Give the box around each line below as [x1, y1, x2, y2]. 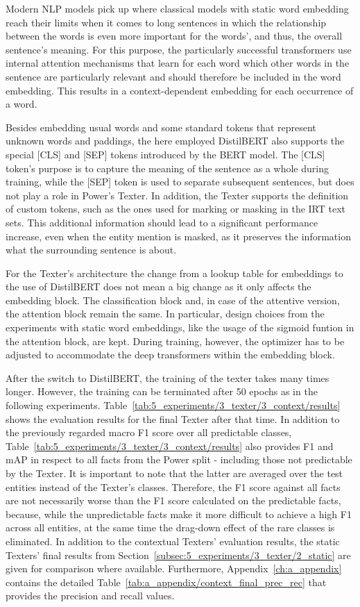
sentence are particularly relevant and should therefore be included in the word [6, 69, 341, 83]
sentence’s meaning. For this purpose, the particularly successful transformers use [6, 42, 352, 56]
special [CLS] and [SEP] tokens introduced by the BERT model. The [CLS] [6, 147, 325, 161]
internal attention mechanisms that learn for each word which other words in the [6, 56, 350, 70]
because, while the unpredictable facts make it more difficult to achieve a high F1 [6, 506, 352, 521]
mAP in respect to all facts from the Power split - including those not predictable [6, 452, 352, 467]
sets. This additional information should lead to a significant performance [6, 215, 318, 229]
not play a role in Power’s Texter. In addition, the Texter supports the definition [6, 188, 349, 202]
